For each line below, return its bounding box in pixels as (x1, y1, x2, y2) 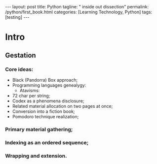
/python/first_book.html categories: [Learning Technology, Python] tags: (5, 9, 152, 15)
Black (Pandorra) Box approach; (12, 77, 78, 83)
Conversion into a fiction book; (12, 108, 75, 114)
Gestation (5, 51, 36, 60)
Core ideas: (5, 66, 34, 72)
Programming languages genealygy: (12, 82, 86, 88)
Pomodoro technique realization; (12, 113, 79, 119)
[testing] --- (5, 14, 30, 20)
